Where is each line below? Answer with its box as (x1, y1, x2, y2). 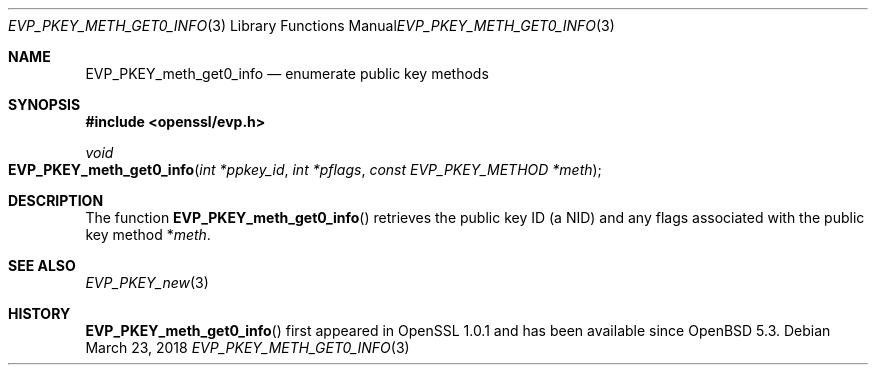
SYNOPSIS (8, 96, 81, 113)
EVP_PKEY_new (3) (85, 274, 209, 291)
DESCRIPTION (8, 192, 104, 209)
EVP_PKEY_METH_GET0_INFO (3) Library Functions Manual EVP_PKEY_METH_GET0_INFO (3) (8, 17, 615, 34)
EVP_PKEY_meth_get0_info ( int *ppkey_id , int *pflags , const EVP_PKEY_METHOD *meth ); (8, 161, 602, 178)
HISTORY (8, 305, 71, 322)
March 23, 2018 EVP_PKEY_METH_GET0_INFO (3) (85, 339, 410, 356)
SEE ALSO (8, 257, 76, 274)
